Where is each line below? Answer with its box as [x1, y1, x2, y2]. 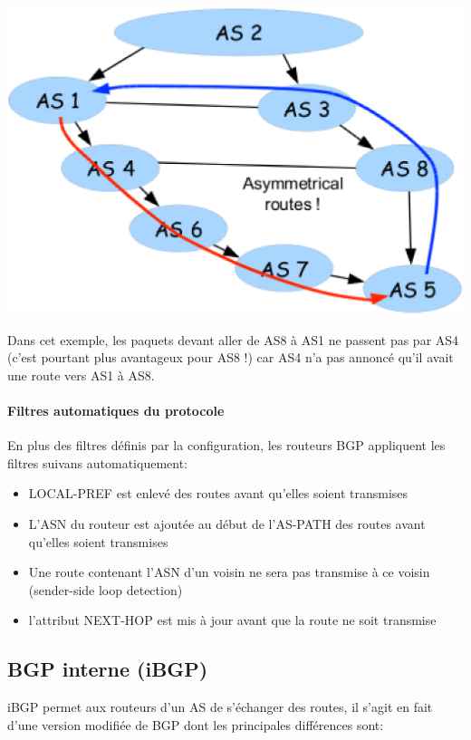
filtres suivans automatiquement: [7, 453, 187, 472]
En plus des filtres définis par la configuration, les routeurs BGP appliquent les [7, 436, 446, 455]
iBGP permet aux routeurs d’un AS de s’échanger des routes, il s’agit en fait [7, 697, 433, 716]
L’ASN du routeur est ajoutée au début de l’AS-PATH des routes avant [28, 514, 426, 533]
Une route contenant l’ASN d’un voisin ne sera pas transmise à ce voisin [28, 562, 430, 581]
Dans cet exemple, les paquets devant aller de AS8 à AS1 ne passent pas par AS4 [7, 330, 459, 349]
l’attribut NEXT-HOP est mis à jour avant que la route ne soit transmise [28, 610, 437, 629]
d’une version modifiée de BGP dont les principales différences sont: [7, 715, 384, 734]
